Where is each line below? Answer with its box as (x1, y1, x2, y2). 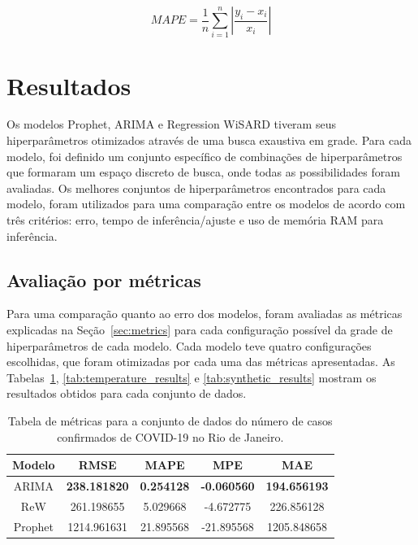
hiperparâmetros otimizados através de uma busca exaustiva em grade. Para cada (6, 132, 412, 149)
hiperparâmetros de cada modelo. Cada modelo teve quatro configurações (6, 337, 372, 354)
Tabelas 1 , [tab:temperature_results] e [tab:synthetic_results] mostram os (6, 368, 377, 386)
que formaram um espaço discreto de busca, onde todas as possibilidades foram (6, 163, 400, 181)
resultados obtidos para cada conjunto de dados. (6, 385, 247, 402)
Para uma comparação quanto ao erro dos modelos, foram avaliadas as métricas (6, 305, 403, 322)
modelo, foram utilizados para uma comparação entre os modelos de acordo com (6, 195, 406, 212)
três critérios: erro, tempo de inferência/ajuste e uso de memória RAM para (6, 211, 384, 229)
